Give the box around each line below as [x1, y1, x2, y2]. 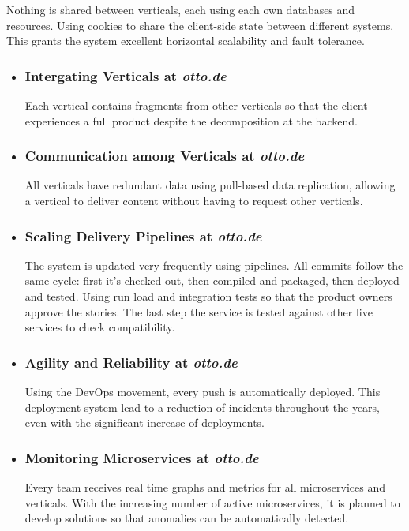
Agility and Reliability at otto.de [24, 352, 238, 372]
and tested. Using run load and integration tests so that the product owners [24, 288, 392, 304]
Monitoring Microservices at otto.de [24, 447, 259, 467]
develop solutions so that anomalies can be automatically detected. [24, 510, 349, 526]
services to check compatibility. [24, 319, 175, 335]
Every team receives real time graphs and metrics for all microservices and [24, 479, 386, 495]
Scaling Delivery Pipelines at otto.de [24, 226, 262, 245]
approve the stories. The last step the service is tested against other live [24, 303, 373, 320]
